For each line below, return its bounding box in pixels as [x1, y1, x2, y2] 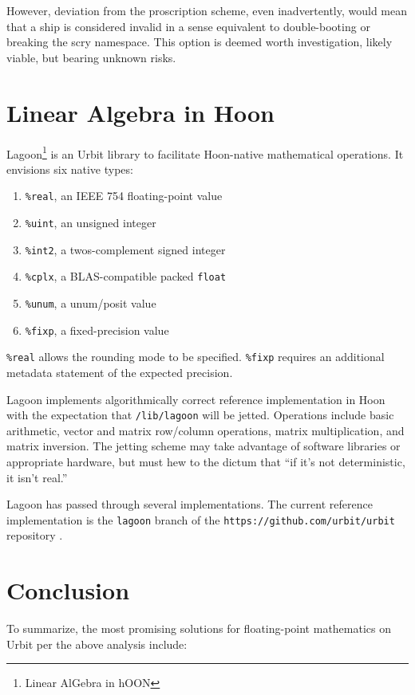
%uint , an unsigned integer [25, 214, 156, 230]
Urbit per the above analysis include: [6, 635, 188, 652]
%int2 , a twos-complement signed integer [25, 241, 226, 257]
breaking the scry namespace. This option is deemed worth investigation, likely [6, 33, 393, 50]
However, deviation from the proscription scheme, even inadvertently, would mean [6, 2, 408, 18]
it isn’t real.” [6, 469, 68, 485]
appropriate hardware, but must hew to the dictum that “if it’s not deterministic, [6, 453, 405, 469]
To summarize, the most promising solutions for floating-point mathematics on [6, 620, 392, 637]
